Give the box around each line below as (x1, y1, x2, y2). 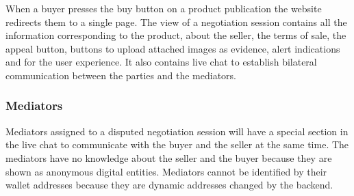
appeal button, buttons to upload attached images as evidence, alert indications (5, 41, 340, 55)
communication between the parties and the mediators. (5, 68, 236, 82)
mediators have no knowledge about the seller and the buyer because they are (5, 150, 332, 165)
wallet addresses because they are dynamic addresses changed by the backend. (5, 178, 333, 192)
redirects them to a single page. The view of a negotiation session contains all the (5, 14, 347, 29)
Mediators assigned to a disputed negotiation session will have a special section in (5, 124, 349, 138)
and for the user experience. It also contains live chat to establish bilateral (5, 55, 317, 69)
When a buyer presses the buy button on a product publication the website (5, 1, 322, 15)
